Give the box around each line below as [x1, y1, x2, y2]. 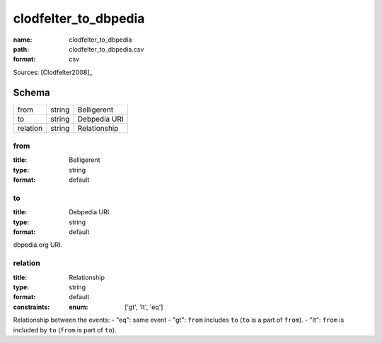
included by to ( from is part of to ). [13, 325, 117, 334]
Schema [13, 86, 51, 98]
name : [13, 35, 33, 44]
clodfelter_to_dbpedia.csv [69, 45, 144, 53]
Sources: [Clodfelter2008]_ [13, 68, 93, 76]
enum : [69, 303, 88, 311]
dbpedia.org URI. [13, 240, 63, 249]
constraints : [13, 303, 50, 311]
